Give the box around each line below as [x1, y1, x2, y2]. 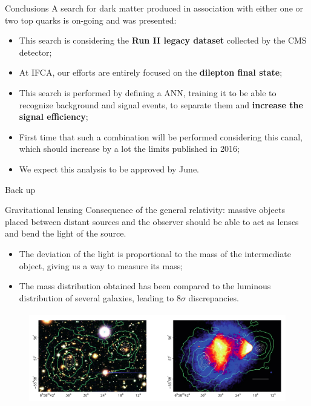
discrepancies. [188, 291, 239, 304]
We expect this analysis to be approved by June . [19, 162, 200, 175]
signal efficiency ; [19, 110, 88, 123]
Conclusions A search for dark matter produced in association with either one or [5, 2, 304, 14]
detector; [19, 45, 52, 58]
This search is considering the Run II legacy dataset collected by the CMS [19, 34, 307, 47]
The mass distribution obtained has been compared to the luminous [19, 280, 271, 292]
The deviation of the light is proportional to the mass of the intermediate [19, 247, 291, 260]
